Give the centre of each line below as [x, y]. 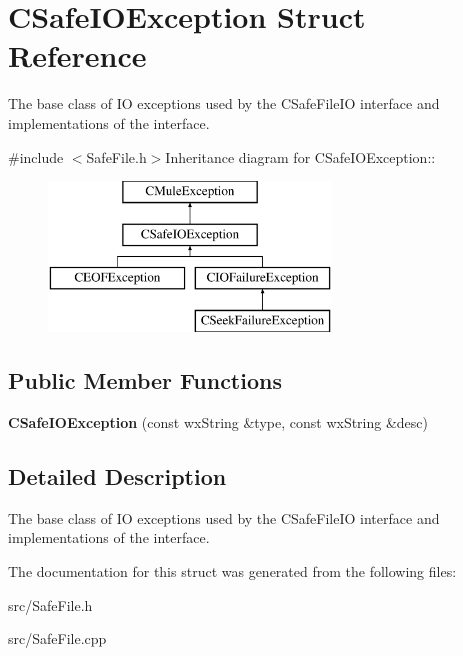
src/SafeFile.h [50, 604]
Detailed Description [117, 476]
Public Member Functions [145, 380]
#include [36, 156]
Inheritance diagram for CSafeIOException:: [300, 156]
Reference [77, 55]
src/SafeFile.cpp [57, 638]
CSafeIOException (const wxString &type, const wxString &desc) [218, 422]
